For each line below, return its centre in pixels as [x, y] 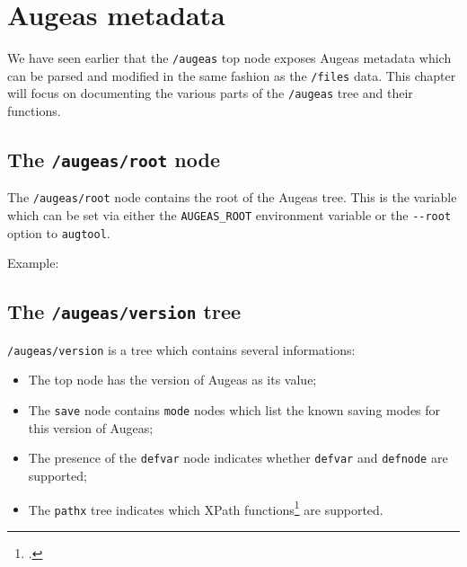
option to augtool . [59, 232]
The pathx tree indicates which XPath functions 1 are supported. [206, 508]
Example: [33, 263]
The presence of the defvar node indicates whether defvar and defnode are [238, 458]
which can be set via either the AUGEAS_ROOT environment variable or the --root [229, 215]
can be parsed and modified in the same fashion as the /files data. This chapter [232, 75]
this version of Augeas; [91, 427]
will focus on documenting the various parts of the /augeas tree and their [210, 93]
